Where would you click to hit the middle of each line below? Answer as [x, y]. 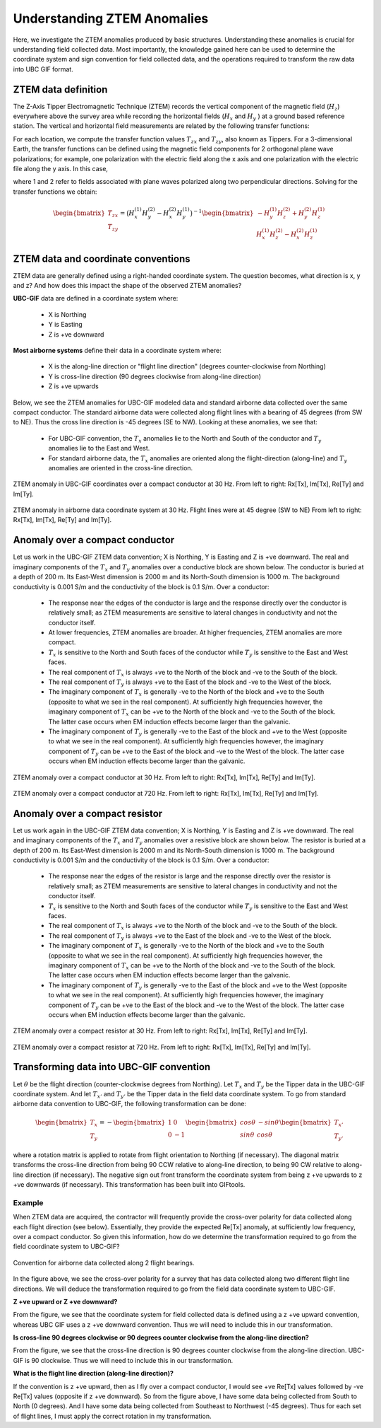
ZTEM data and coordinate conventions [102, 259]
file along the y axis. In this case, [61, 168]
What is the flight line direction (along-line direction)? [93, 1374]
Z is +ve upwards [73, 386]
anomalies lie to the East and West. [99, 448]
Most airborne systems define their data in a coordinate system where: [117, 350]
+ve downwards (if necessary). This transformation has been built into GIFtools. [129, 1185]
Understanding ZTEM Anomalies [111, 18]
